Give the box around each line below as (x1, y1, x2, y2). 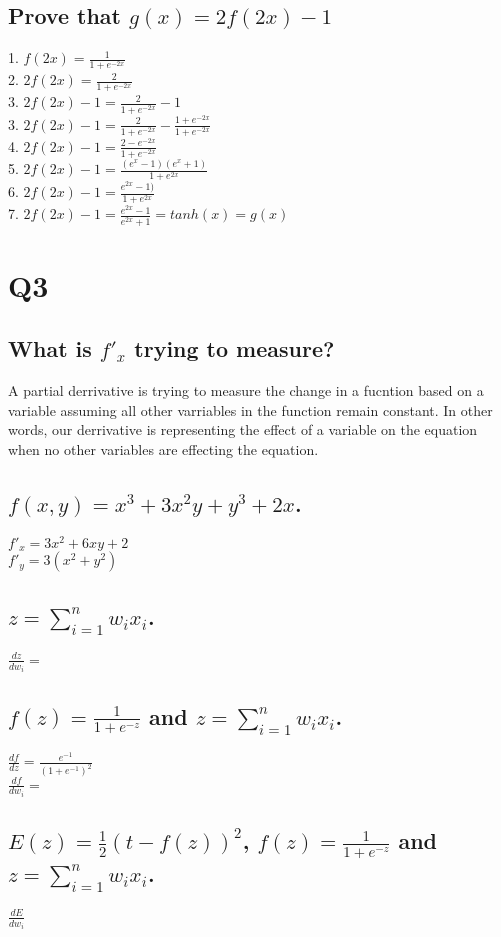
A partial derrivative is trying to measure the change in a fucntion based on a (8, 380, 484, 401)
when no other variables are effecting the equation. (8, 438, 319, 459)
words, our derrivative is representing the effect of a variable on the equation (8, 419, 478, 440)
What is (8, 333, 92, 364)
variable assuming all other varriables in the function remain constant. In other (8, 399, 493, 420)
